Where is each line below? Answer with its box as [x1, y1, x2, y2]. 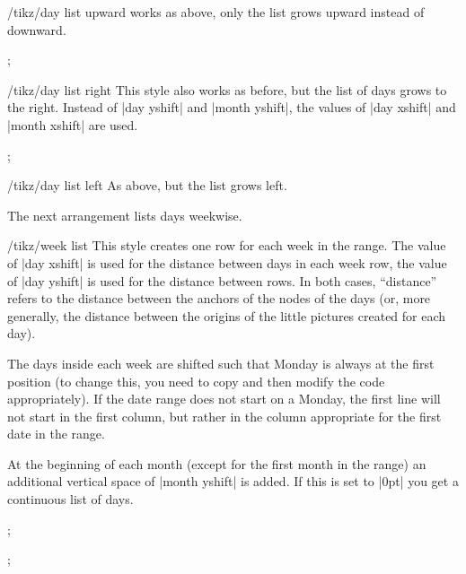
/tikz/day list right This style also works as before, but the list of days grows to [7, 80, 447, 99]
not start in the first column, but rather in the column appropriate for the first [7, 406, 442, 425]
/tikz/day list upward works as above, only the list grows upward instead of [7, 3, 425, 21]
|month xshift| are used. [7, 115, 138, 134]
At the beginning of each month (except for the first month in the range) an [7, 454, 426, 473]
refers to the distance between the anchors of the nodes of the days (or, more [7, 289, 431, 308]
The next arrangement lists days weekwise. [7, 205, 242, 224]
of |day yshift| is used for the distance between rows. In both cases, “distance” [7, 271, 437, 290]
